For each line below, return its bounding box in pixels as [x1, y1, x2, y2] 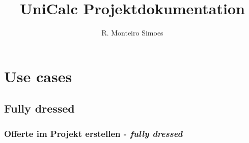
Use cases [4, 65, 72, 86]
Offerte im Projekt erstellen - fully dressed [4, 127, 183, 139]
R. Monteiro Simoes [101, 27, 163, 38]
